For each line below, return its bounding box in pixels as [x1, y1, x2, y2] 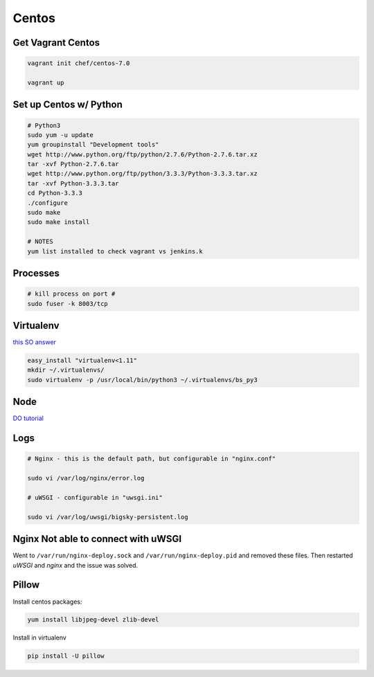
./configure [27, 199, 69, 207]
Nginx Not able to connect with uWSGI [12, 533, 182, 545]
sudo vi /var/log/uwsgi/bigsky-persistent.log [27, 513, 188, 521]
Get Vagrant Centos [12, 37, 100, 48]
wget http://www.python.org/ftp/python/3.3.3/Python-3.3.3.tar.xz [27, 170, 258, 178]
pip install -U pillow [27, 652, 105, 660]
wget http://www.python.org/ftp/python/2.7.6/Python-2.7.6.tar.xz [27, 150, 258, 159]
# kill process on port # [27, 290, 116, 298]
